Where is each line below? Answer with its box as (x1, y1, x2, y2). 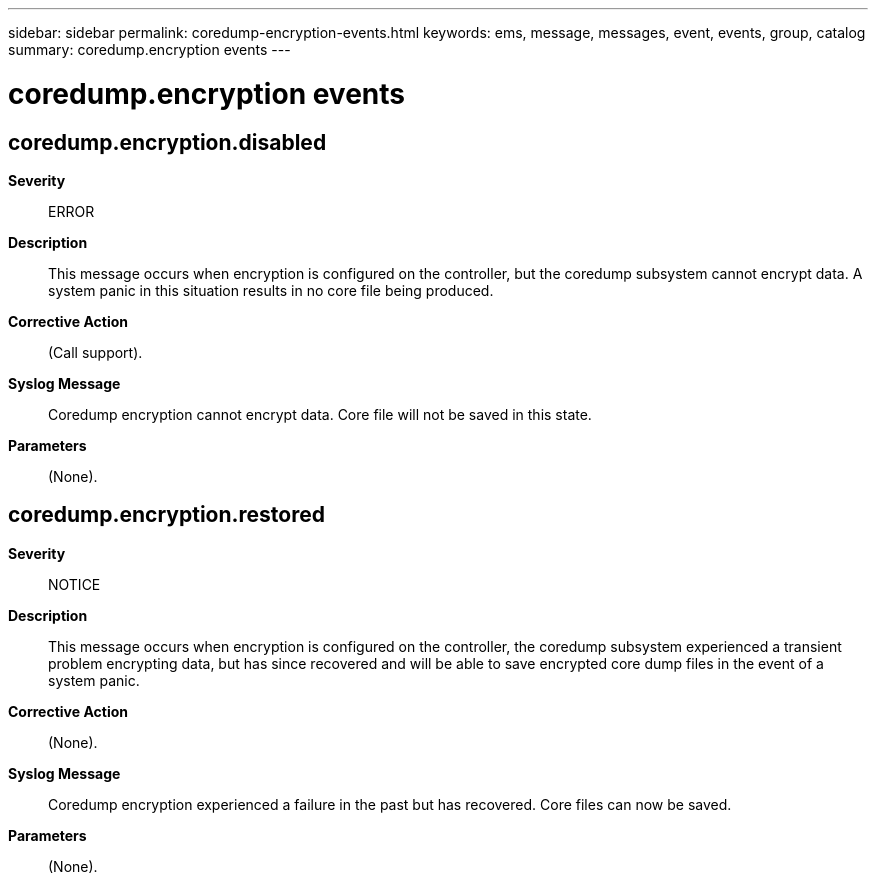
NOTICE (48, 575, 101, 593)
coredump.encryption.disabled (8, 129, 327, 155)
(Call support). (48, 343, 143, 361)
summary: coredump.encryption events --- (8, 41, 291, 58)
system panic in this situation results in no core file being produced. (48, 281, 494, 299)
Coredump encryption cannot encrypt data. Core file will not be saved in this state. (48, 405, 592, 423)
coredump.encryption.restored (8, 502, 326, 528)
